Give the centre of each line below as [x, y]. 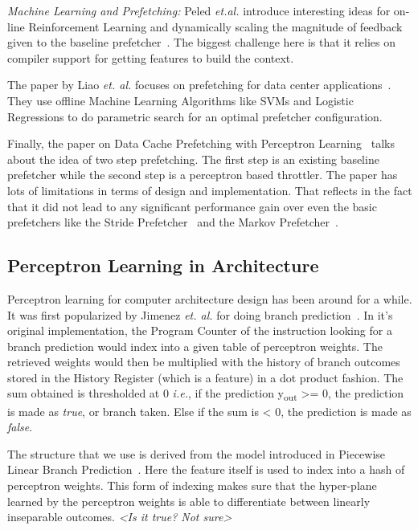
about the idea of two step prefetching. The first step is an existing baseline [193, 159]
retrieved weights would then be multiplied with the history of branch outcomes [204, 362]
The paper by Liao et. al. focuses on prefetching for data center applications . [199, 85]
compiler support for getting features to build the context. [151, 57]
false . [20, 427]
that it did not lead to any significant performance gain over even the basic [192, 206]
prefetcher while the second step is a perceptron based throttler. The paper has [203, 175]
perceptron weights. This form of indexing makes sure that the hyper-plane [192, 485]
